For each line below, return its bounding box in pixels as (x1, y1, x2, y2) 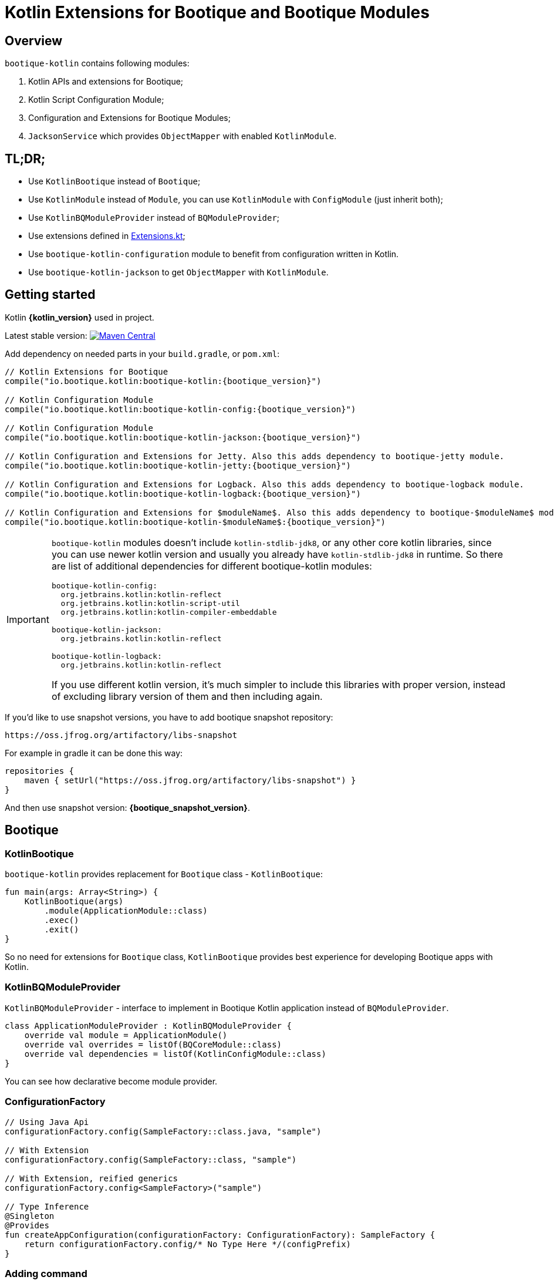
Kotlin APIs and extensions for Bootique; (28, 76, 184, 87)
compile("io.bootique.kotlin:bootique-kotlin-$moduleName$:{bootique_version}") (5, 517, 386, 527)
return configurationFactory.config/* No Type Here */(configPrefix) (24, 1239, 352, 1249)
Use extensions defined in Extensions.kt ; (28, 231, 185, 241)
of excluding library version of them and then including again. (51, 690, 323, 702)
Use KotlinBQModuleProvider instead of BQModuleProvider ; (28, 213, 280, 223)
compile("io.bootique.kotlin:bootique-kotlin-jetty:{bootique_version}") (5, 460, 352, 470)
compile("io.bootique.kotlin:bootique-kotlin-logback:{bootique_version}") (5, 489, 361, 498)
